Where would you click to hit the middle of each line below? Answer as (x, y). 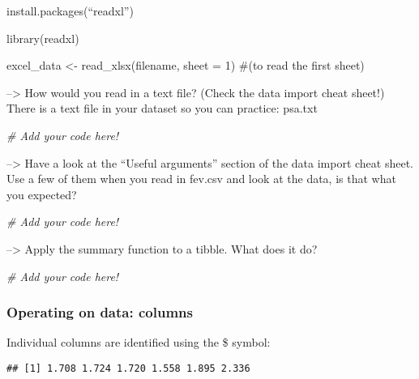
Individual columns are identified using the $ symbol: (139, 342)
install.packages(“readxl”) (70, 11)
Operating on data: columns (100, 312)
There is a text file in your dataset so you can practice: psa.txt (162, 108)
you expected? (42, 194)
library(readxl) (43, 38)
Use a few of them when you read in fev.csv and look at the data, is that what (201, 179)
